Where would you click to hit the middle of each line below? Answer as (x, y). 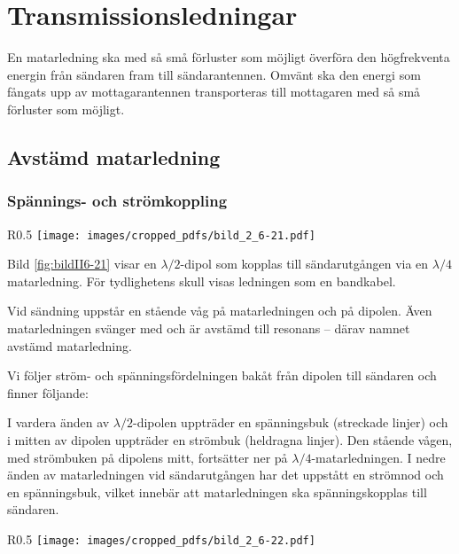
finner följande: (48, 392)
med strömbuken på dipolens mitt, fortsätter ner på (148, 457)
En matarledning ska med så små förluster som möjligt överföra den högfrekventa (229, 57)
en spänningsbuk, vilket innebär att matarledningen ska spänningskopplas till (217, 492)
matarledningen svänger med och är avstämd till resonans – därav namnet (209, 328)
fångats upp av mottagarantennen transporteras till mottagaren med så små (214, 92)
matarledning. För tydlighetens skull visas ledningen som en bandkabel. (202, 281)
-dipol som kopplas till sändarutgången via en (304, 264)
